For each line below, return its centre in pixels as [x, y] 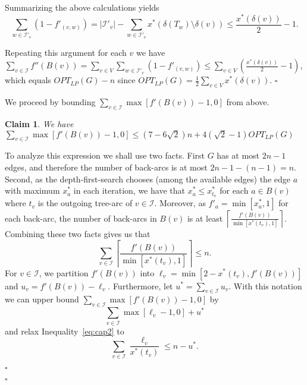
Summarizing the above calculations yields [82, 7]
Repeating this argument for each [66, 52]
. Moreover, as [180, 203]
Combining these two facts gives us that [78, 234]
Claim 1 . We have [39, 124]
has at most [238, 155]
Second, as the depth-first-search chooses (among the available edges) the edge [148, 179]
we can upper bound [42, 299]
